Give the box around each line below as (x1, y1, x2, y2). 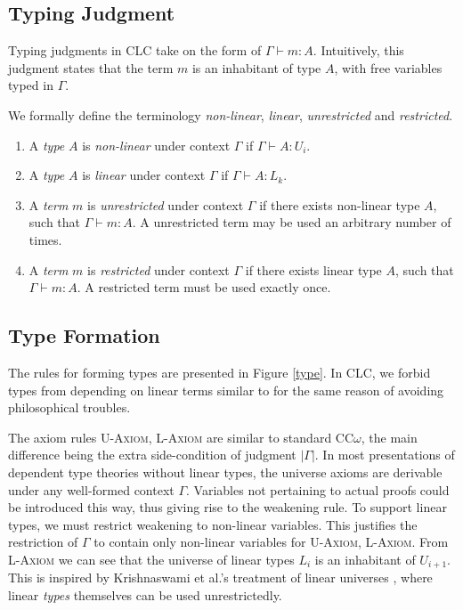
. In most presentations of (314, 445, 455, 464)
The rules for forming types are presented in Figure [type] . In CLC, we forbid (8, 362, 431, 381)
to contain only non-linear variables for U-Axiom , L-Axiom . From (93, 533, 449, 551)
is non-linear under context (82, 135, 231, 154)
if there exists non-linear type (259, 195, 420, 214)
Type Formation (8, 321, 160, 349)
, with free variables (334, 58, 443, 77)
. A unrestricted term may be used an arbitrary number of (132, 213, 451, 232)
